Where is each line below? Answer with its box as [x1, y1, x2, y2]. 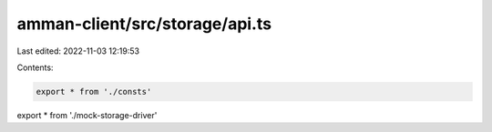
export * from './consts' [36, 86, 152, 96]
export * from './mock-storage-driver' [16, 109, 158, 120]
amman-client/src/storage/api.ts [16, 14, 272, 34]
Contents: [16, 62, 54, 73]
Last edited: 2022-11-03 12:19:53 [16, 46, 140, 56]
